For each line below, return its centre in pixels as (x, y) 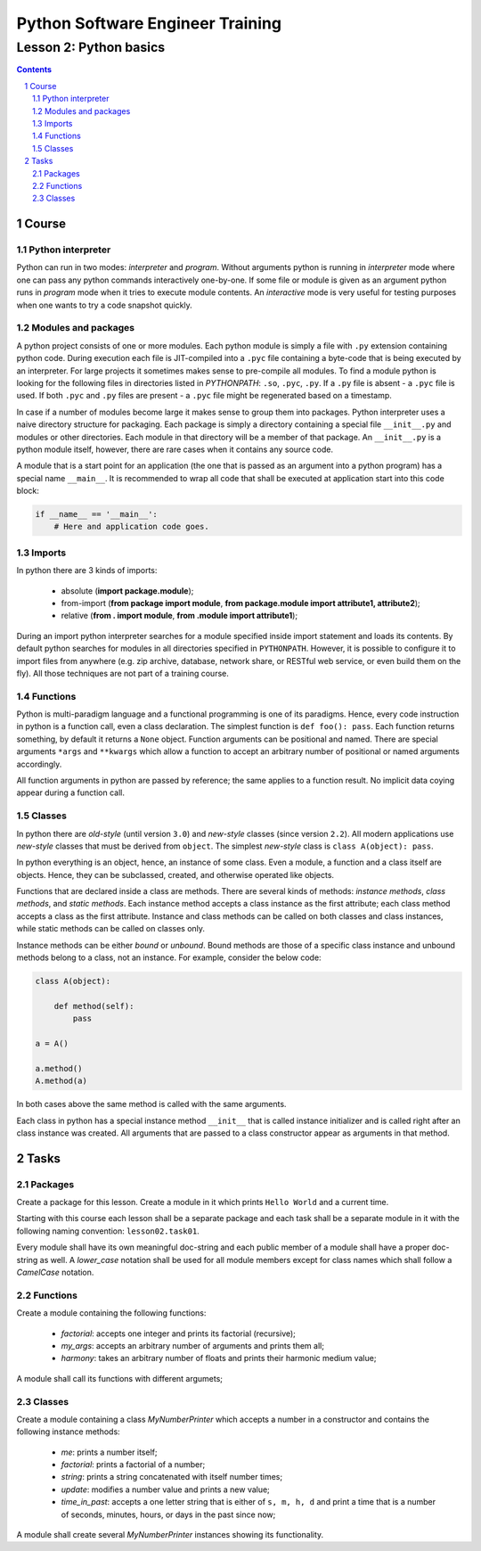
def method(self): (94, 1006)
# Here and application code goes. (131, 527)
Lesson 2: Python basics (91, 47)
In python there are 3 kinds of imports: (87, 570)
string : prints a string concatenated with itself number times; (172, 1477)
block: (28, 491)
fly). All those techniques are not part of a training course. (122, 673)
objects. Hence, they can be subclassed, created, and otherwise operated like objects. (175, 874)
